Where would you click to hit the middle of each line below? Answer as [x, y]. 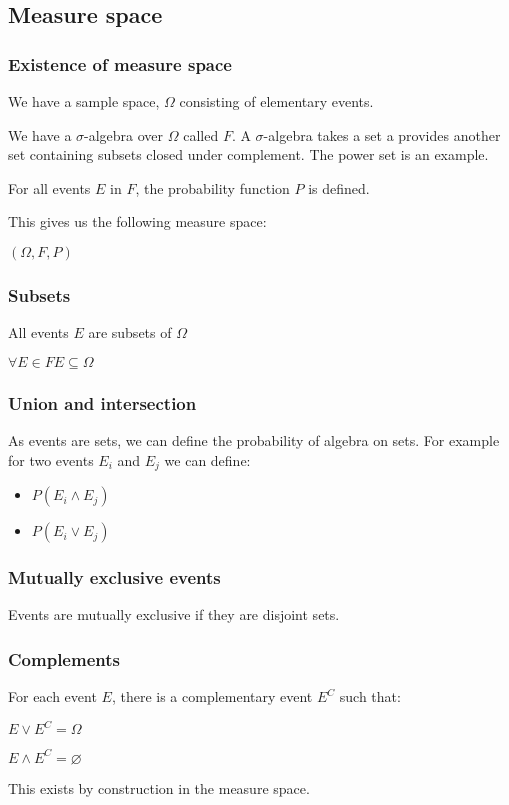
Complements [64, 658]
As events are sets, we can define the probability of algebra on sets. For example [254, 440]
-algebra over [124, 134]
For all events [49, 187]
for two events [51, 459]
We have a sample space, [84, 101]
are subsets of [130, 332]
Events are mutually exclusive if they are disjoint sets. [174, 614]
